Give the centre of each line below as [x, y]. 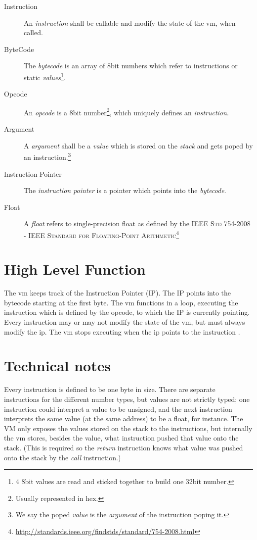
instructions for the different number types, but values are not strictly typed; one [127, 399]
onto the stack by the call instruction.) [63, 457]
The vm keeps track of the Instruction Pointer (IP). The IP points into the [118, 293]
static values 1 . [45, 76]
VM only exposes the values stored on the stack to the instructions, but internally [128, 428]
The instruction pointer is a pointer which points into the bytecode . [125, 190]
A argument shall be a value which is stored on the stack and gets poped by [138, 145]
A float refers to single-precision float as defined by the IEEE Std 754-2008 [137, 223]
